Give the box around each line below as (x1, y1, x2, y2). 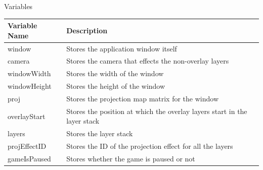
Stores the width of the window (66, 68, 164, 79)
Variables (4, 1, 33, 11)
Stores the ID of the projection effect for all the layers (66, 141, 233, 151)
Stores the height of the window (66, 81, 165, 91)
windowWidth (8, 68, 51, 79)
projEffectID (8, 141, 47, 151)
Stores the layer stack (66, 128, 133, 139)
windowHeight (8, 81, 52, 91)
